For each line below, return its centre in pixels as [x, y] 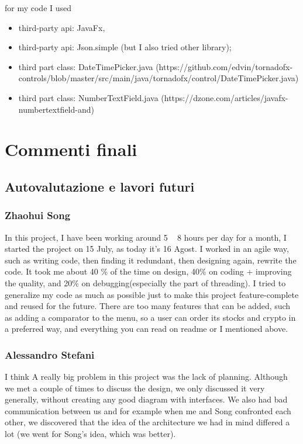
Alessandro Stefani [50, 354]
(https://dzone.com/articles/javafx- [225, 97]
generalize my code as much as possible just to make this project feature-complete [152, 294]
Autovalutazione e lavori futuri [100, 186]
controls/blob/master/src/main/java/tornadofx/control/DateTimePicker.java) [159, 78]
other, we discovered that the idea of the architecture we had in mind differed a [147, 422]
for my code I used [38, 8]
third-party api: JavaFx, [62, 27]
